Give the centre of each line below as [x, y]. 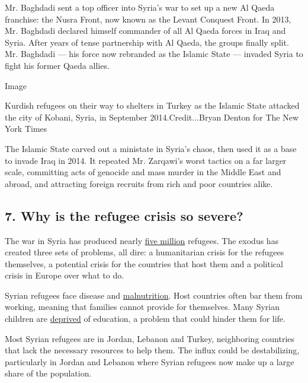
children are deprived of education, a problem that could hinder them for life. [145, 319]
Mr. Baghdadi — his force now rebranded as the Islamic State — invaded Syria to [154, 54]
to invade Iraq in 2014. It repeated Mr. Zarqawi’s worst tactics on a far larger [146, 160]
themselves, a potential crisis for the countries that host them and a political [144, 263]
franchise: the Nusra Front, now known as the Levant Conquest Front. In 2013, [148, 19]
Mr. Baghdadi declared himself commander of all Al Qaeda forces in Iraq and [145, 31]
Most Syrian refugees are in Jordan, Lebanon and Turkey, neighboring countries [150, 338]
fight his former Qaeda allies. [57, 65]
